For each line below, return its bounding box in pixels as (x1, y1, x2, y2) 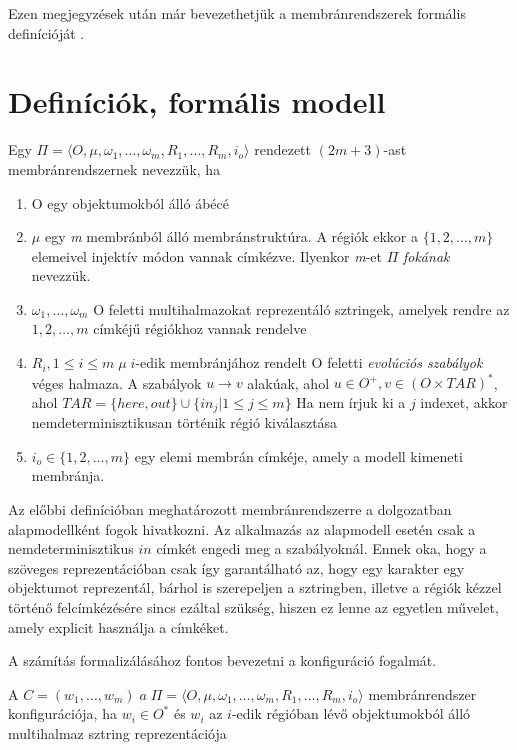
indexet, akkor (420, 391, 508, 412)
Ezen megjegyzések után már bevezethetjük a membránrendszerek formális (8, 3, 466, 23)
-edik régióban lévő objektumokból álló (231, 703, 471, 724)
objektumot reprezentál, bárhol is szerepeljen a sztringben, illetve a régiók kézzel (8, 577, 502, 598)
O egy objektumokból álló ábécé (31, 192, 229, 213)
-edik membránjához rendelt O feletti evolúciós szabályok (135, 352, 483, 373)
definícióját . (8, 22, 85, 43)
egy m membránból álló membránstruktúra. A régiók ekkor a (44, 226, 418, 247)
